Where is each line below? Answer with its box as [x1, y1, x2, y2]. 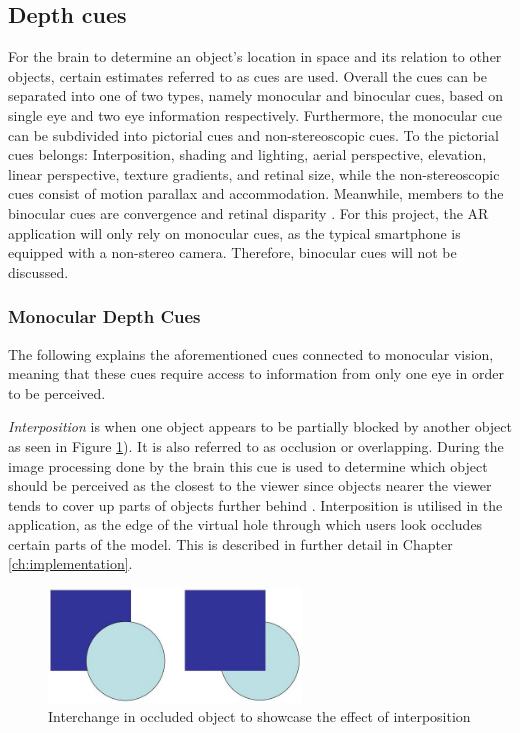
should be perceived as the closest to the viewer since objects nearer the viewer [8, 475, 492, 496]
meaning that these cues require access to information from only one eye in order [8, 363, 504, 384]
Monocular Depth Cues [8, 304, 201, 329]
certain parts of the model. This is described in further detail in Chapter [8, 533, 453, 554]
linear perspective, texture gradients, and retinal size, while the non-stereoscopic [8, 163, 500, 184]
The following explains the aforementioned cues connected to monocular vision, [8, 343, 494, 364]
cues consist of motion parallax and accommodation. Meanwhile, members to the [8, 183, 504, 204]
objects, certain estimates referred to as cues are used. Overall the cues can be [8, 65, 488, 86]
